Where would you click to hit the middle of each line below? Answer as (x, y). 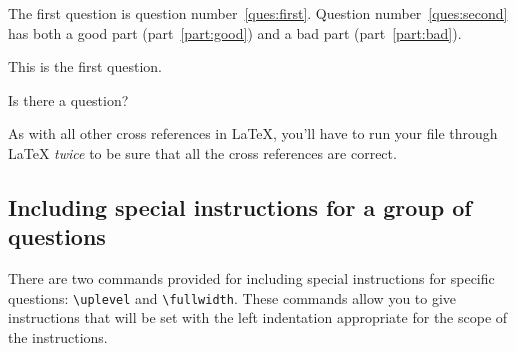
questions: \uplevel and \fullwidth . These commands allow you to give (232, 297)
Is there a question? (68, 99)
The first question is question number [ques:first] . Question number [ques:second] (258, 13)
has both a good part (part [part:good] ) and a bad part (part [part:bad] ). (235, 32)
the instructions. (58, 337)
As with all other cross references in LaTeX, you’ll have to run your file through (253, 133)
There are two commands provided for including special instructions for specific (251, 278)
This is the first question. (85, 66)
